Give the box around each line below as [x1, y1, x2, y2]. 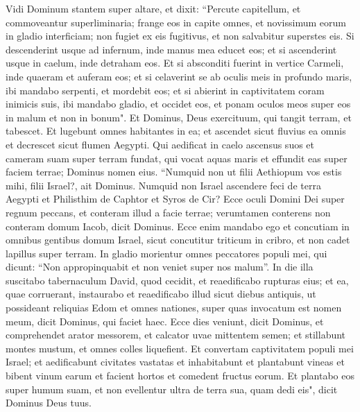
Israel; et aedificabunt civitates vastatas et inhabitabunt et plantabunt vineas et [6, 354, 345, 369]
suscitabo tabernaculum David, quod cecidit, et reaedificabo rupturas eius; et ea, [6, 273, 349, 287]
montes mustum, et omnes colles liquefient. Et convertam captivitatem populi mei [6, 341, 354, 355]
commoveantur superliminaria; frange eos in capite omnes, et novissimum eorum [6, 15, 346, 29]
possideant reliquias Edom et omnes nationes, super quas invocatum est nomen [6, 300, 342, 315]
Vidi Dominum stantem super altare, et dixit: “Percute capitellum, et [6, 1, 301, 15]
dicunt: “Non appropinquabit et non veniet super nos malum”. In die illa [6, 259, 314, 274]
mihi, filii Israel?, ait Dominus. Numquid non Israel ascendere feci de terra [6, 178, 321, 192]
